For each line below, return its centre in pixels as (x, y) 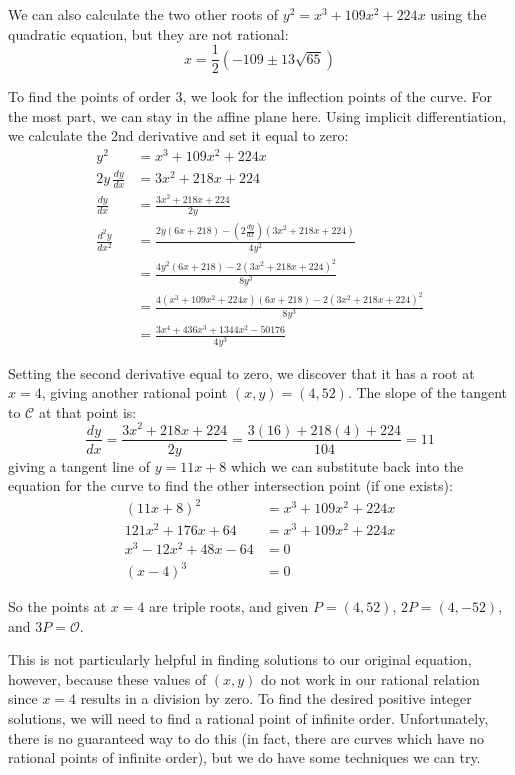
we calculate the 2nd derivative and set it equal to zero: (178, 135)
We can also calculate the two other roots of (143, 14)
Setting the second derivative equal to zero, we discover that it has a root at (241, 372)
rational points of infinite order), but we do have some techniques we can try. (244, 757)
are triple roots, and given (229, 606)
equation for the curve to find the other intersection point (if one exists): (230, 485)
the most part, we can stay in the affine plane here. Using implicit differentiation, (257, 115)
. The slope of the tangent (427, 392)
